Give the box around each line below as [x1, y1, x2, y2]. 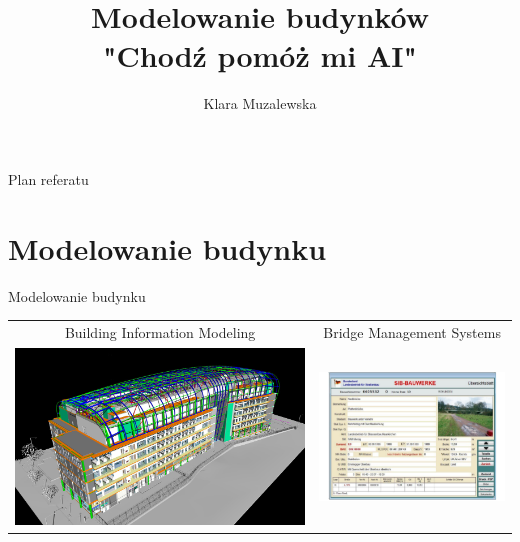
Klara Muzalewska [203, 93, 317, 114]
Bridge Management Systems [323, 321, 501, 342]
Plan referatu [8, 168, 89, 189]
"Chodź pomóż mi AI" [103, 35, 417, 76]
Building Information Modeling [64, 321, 256, 342]
